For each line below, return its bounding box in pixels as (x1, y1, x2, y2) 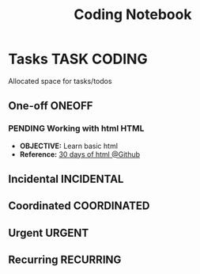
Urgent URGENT (8, 226, 89, 239)
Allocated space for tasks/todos (8, 76, 112, 86)
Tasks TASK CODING (8, 50, 148, 68)
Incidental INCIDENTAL (8, 173, 124, 186)
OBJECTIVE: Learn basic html (19, 141, 119, 150)
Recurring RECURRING (8, 253, 122, 267)
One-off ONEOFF (8, 99, 93, 112)
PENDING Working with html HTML (8, 123, 145, 134)
